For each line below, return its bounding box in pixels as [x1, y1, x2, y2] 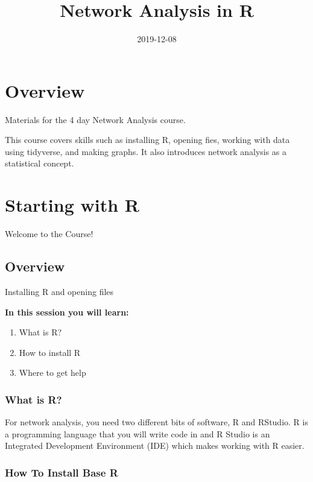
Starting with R [5, 192, 139, 217]
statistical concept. [5, 157, 74, 170]
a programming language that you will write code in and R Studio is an [5, 427, 270, 440]
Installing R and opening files [5, 285, 114, 297]
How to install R [19, 346, 81, 358]
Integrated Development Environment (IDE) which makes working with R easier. [5, 439, 305, 452]
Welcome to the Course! [5, 227, 93, 240]
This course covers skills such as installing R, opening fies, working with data [5, 133, 290, 146]
